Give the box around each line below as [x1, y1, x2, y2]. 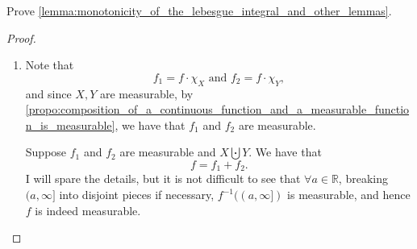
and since [25, 85, 72, 102]
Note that [25, 56, 74, 73]
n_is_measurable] [25, 116, 115, 133]
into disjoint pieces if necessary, [59, 186, 215, 202]
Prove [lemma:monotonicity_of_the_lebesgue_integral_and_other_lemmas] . [6, 2, 392, 19]
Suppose [25, 143, 67, 160]
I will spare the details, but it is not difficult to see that [25, 170, 301, 187]
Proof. [6, 29, 36, 46]
